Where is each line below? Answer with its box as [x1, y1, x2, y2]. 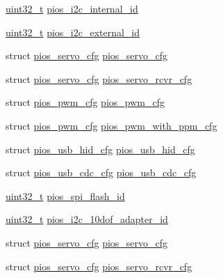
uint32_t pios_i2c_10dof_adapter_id [6, 212, 168, 226]
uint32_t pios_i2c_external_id [6, 24, 140, 39]
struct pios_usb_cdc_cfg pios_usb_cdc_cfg [6, 165, 197, 180]
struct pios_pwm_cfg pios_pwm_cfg [6, 95, 165, 109]
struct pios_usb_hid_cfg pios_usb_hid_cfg [6, 141, 195, 156]
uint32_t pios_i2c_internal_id [6, 1, 138, 15]
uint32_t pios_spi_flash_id [6, 188, 125, 203]
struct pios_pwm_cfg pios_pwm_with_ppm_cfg [6, 118, 217, 132]
